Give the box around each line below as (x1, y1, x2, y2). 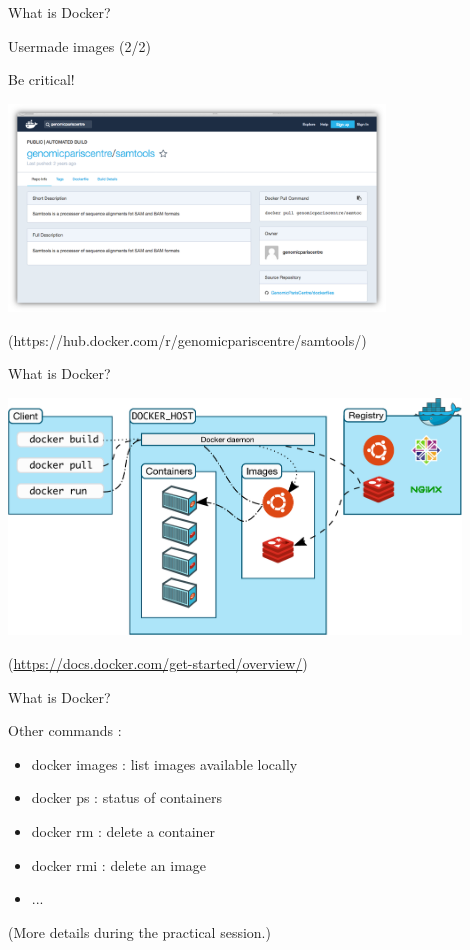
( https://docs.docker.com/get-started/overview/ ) (8, 652, 308, 673)
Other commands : (8, 720, 122, 741)
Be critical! (8, 69, 75, 90)
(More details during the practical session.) (8, 921, 271, 942)
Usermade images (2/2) (8, 35, 151, 56)
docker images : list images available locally (31, 753, 298, 774)
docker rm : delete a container (31, 820, 216, 841)
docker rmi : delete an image (31, 854, 207, 875)
